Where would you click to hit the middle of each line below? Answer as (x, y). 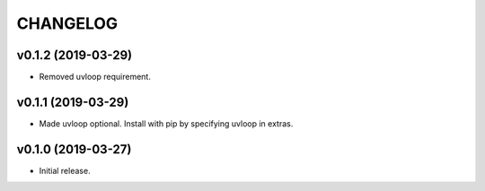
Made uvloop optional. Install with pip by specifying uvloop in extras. (166, 123)
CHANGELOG (67, 23)
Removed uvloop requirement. (95, 77)
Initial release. (65, 170)
